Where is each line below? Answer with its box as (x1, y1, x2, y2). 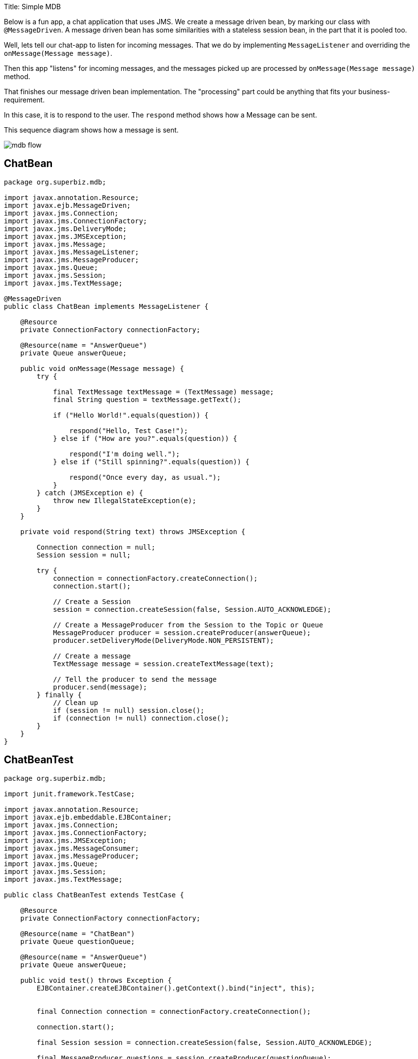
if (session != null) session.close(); (53, 706, 205, 714)
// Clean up (53, 698, 98, 706)
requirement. (4, 96, 45, 104)
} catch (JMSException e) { (36, 488, 143, 497)
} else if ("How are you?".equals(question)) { (53, 434, 237, 442)
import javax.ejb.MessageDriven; (4, 201, 131, 209)
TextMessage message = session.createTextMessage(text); (53, 659, 274, 668)
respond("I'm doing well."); (69, 450, 180, 458)
